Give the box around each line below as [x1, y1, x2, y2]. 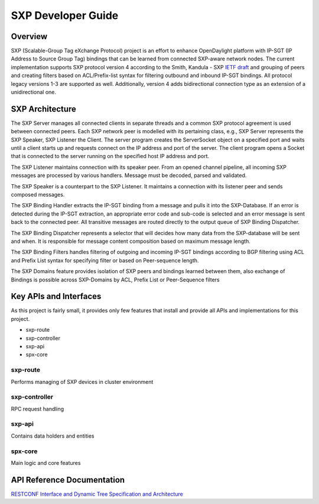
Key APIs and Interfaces [11, 291, 102, 301]
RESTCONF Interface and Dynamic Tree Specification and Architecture [11, 490, 183, 497]
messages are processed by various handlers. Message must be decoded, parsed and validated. [11, 172, 247, 179]
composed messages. [11, 191, 65, 198]
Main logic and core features [11, 459, 81, 466]
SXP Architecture [11, 104, 77, 114]
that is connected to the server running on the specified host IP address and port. [11, 153, 210, 160]
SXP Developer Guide [11, 9, 119, 22]
